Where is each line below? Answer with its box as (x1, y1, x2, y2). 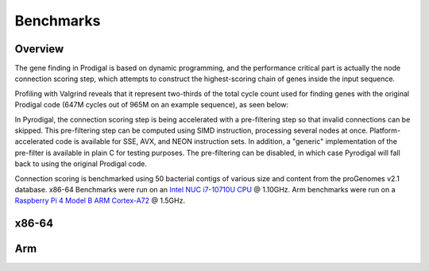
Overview (14, 42, 64, 56)
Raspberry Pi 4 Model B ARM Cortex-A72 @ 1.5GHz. (14, 196, 186, 206)
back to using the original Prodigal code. (14, 159, 147, 168)
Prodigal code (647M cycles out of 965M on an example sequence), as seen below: (14, 100, 289, 110)
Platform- (369, 126, 401, 135)
